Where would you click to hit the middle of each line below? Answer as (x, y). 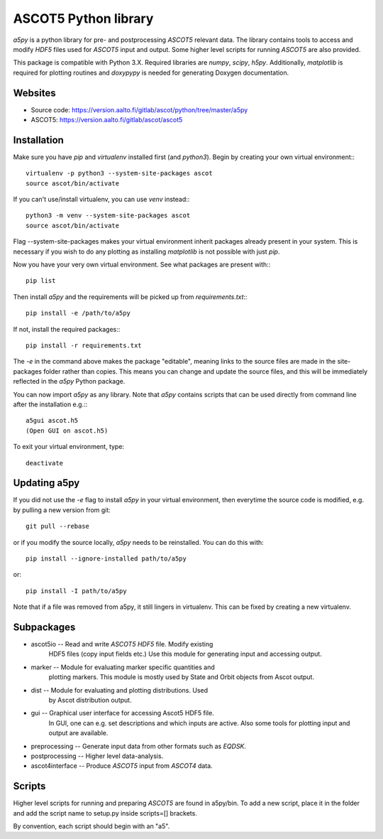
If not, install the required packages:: (67, 329)
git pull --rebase (58, 526)
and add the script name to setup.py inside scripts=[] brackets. (105, 813)
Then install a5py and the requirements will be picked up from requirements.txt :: (130, 297)
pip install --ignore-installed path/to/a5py (106, 558)
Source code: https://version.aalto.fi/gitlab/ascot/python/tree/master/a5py (139, 109)
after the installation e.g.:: (50, 404)
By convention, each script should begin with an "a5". (91, 826)
